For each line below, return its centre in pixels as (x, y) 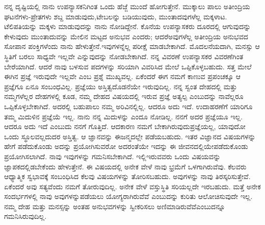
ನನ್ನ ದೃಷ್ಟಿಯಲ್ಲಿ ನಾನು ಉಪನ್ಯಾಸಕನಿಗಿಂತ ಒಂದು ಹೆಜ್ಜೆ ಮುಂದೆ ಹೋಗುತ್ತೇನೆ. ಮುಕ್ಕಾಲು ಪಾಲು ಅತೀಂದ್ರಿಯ (127, 6)
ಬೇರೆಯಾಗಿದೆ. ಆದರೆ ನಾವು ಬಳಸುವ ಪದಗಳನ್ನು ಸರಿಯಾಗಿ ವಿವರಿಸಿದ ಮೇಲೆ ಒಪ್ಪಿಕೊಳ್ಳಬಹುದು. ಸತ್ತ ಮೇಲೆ (128, 66)
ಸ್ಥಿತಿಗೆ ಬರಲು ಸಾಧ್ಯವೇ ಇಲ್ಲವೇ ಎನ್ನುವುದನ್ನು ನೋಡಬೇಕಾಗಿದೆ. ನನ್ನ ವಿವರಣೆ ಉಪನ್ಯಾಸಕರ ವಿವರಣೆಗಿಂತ (124, 56)
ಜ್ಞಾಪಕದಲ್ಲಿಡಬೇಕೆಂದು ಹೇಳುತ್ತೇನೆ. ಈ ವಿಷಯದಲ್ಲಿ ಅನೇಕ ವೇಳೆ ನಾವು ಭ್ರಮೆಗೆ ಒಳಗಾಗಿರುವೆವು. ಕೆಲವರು (125, 166)
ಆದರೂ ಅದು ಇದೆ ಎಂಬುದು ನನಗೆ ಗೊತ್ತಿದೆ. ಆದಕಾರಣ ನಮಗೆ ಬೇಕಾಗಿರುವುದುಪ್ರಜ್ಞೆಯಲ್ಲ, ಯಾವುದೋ (125, 126)
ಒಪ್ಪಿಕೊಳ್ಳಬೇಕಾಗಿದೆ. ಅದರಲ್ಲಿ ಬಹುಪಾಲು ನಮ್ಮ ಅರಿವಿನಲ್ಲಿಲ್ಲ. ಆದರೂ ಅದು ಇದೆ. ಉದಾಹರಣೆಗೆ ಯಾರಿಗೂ (128, 106)
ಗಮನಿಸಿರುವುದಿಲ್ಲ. (25, 216)
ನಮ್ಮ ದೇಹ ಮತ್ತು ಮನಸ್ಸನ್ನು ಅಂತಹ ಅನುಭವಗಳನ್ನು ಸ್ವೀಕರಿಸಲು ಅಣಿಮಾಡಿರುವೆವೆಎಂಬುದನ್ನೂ (115, 206)
